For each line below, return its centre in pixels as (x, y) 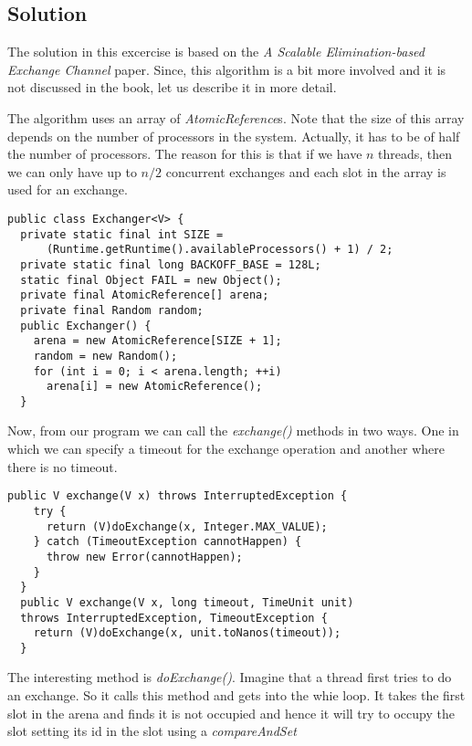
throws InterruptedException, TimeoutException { (174, 618)
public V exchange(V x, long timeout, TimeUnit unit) (187, 602)
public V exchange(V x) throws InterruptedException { (178, 496)
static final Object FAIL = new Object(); (151, 280)
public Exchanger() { (86, 326)
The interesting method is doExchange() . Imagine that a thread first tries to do (230, 677)
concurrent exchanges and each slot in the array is (306, 171)
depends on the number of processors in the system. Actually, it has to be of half (234, 136)
